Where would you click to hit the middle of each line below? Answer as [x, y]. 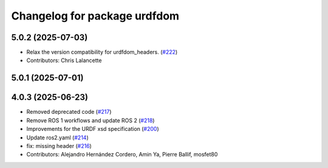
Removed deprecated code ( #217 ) [69, 112]
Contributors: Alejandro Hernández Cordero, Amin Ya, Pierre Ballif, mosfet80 [122, 155]
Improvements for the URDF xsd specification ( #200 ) [93, 129]
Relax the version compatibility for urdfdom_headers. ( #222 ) [102, 52]
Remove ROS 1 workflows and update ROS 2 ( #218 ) [91, 120]
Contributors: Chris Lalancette [64, 60]
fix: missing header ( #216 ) [59, 145]
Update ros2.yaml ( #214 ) [57, 138]
